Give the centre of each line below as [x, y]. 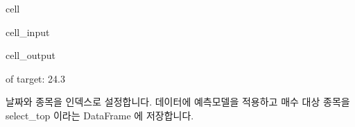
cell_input [28, 32]
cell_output [31, 55]
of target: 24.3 [35, 78]
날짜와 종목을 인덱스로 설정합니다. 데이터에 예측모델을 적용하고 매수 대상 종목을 [178, 102]
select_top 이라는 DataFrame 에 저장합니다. [100, 115]
